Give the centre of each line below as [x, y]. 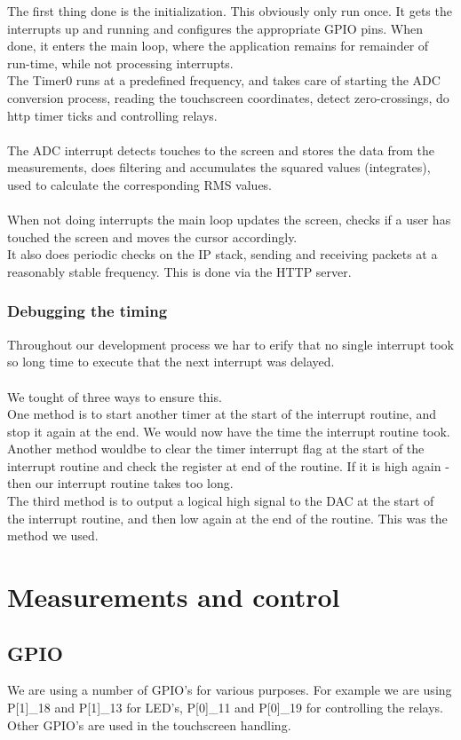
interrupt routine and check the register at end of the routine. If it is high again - [228, 465]
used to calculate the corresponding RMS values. [140, 184]
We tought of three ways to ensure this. [115, 396]
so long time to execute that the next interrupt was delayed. [171, 362]
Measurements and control [174, 597]
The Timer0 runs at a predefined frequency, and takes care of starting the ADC [224, 80]
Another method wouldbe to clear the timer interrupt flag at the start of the [216, 449]
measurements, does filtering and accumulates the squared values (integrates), [219, 167]
